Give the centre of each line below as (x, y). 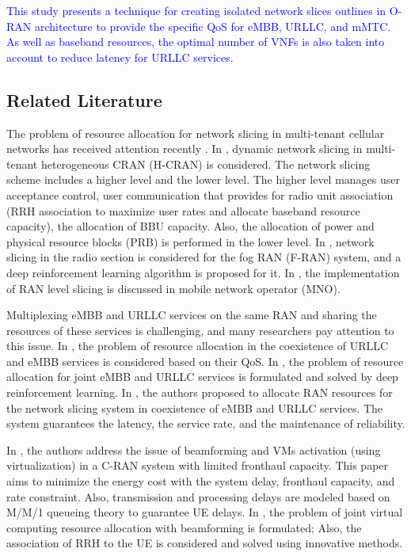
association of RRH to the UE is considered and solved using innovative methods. (205, 543)
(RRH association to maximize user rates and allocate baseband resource (183, 210)
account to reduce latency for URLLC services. (120, 57)
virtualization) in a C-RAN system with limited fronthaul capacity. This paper (198, 465)
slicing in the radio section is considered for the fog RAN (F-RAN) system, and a (204, 257)
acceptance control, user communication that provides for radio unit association (200, 194)
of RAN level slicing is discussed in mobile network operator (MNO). (173, 288)
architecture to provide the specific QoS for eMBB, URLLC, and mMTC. (213, 26)
